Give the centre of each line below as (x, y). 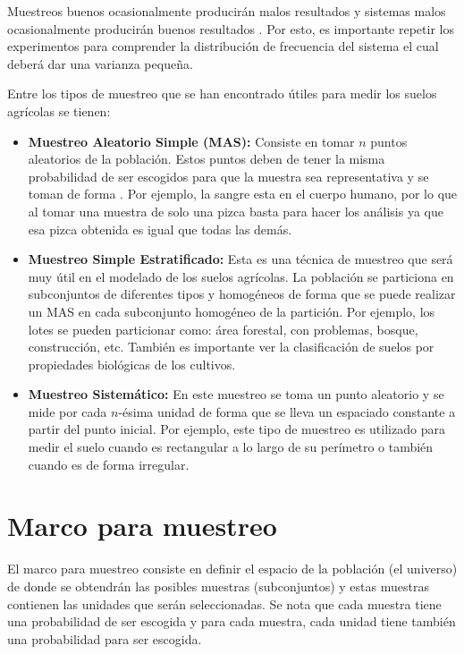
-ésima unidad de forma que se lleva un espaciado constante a (287, 411)
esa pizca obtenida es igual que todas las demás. (160, 229)
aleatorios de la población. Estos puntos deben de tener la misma (207, 159)
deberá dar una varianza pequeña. (100, 63)
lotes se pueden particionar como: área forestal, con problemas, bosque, (223, 329)
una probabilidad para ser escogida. (105, 638)
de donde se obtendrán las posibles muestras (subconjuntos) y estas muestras (218, 586)
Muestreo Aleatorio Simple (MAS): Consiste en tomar (191, 141)
